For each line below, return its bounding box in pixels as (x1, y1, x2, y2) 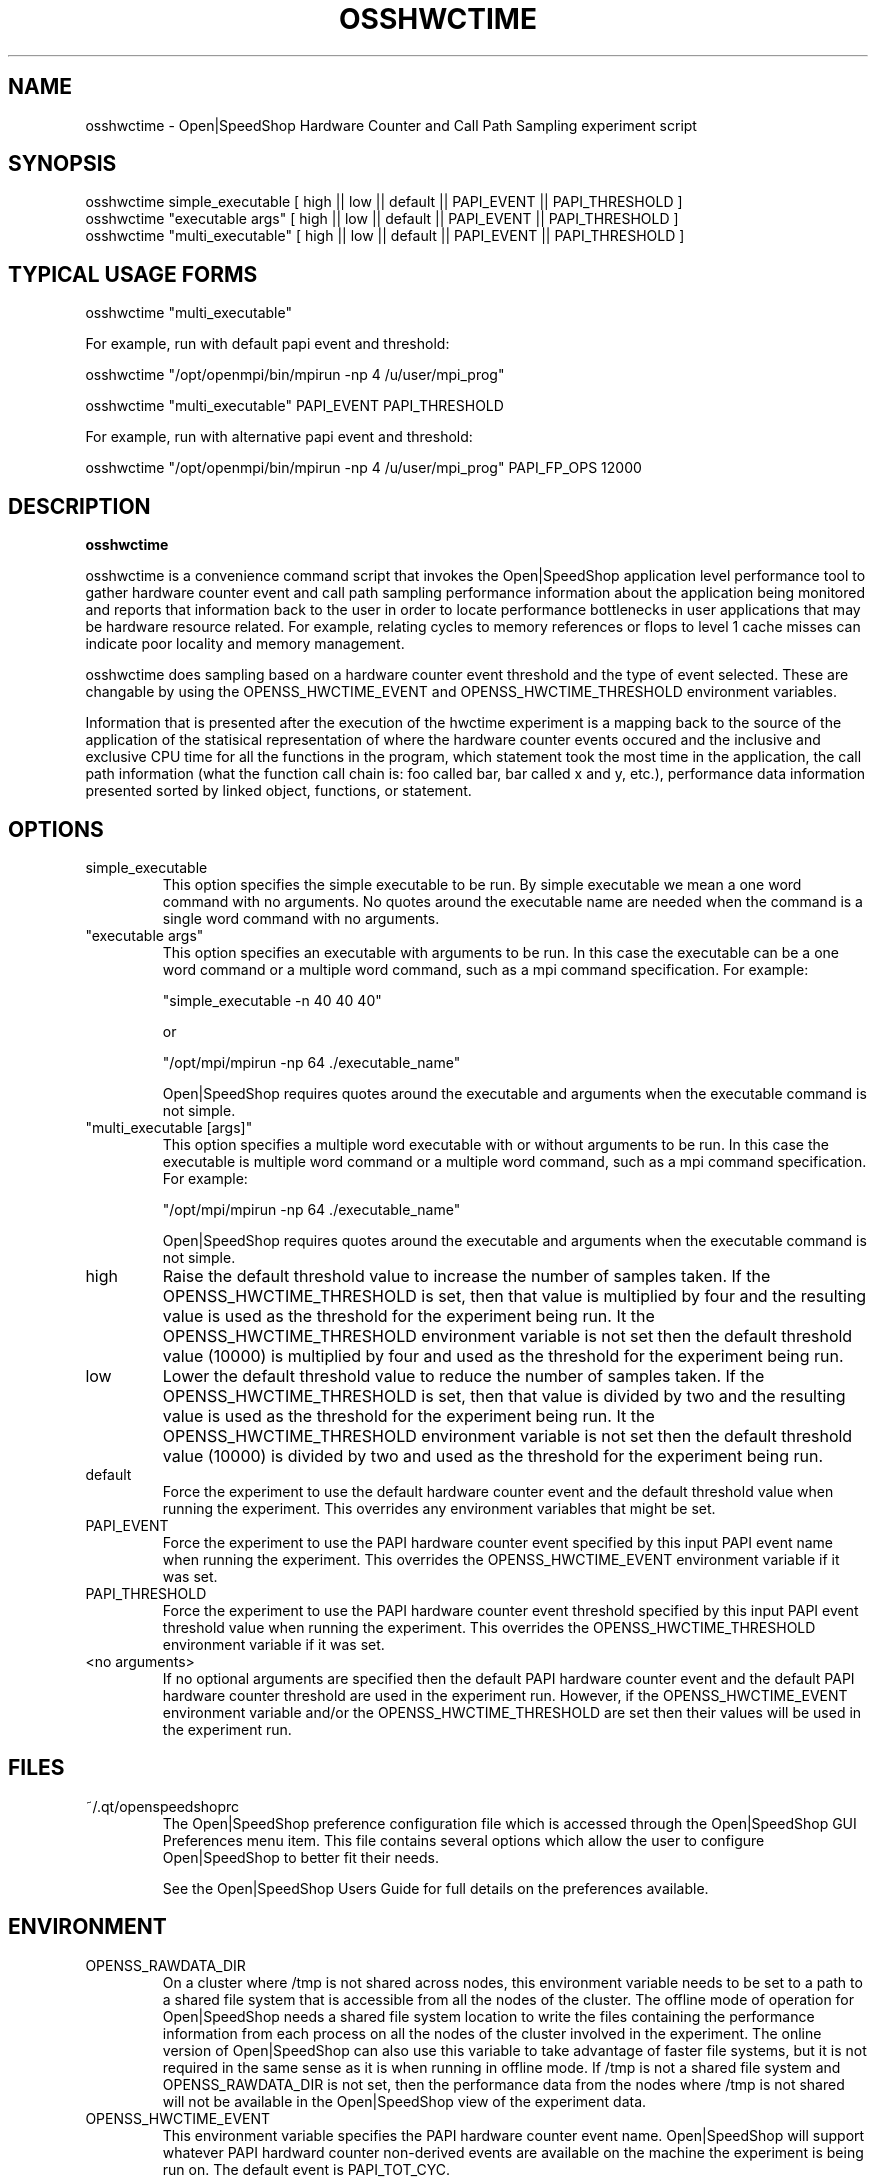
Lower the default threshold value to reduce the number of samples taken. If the (162, 1365, 765, 1386)
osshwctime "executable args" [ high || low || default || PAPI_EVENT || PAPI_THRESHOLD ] (85, 210, 679, 228)
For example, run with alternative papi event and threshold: (85, 428, 473, 446)
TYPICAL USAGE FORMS (8, 261, 258, 287)
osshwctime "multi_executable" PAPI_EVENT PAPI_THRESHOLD (85, 397, 504, 415)
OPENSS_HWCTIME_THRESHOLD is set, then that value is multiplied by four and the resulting (162, 1285, 867, 1306)
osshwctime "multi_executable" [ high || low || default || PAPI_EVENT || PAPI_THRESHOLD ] (85, 227, 685, 245)
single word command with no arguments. (162, 909, 440, 927)
